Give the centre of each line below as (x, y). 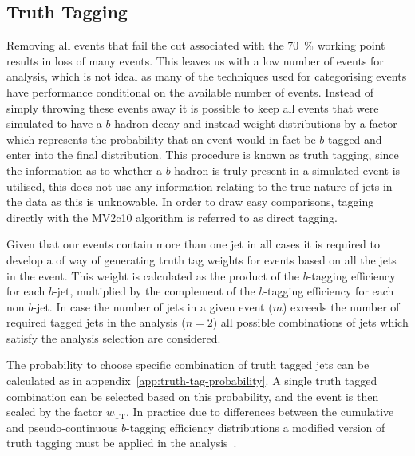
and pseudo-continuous (62, 427)
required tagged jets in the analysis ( (96, 322)
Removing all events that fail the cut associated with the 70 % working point (196, 45)
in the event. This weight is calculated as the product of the (153, 275)
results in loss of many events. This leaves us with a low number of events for (195, 60)
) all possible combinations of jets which (310, 322)
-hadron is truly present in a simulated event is (285, 170)
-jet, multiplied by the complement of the (154, 291)
